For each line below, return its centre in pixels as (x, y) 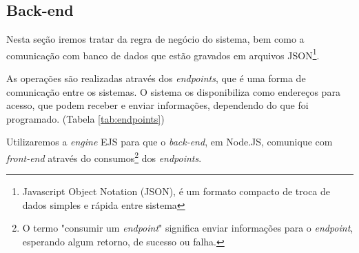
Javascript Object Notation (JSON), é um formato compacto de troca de (176, 191)
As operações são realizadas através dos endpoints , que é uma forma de (156, 78)
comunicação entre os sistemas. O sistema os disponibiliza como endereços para (173, 91)
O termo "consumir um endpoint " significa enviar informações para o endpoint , (188, 228)
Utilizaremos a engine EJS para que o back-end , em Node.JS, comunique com (170, 142)
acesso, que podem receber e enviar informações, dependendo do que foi (157, 105)
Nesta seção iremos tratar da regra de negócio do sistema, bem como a (155, 39)
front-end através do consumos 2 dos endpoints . (104, 157)
